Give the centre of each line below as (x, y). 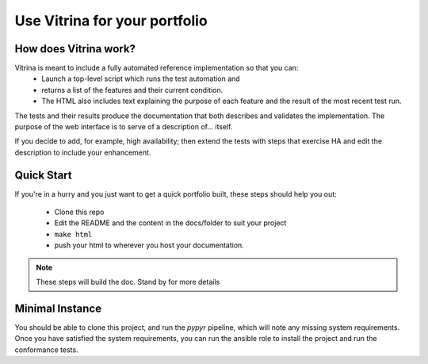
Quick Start (43, 175)
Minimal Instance (58, 308)
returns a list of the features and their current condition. (132, 90)
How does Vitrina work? (75, 49)
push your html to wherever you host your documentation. (149, 245)
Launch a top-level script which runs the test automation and (141, 79)
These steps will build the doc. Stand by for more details (128, 282)
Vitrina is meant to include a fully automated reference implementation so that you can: (157, 68)
